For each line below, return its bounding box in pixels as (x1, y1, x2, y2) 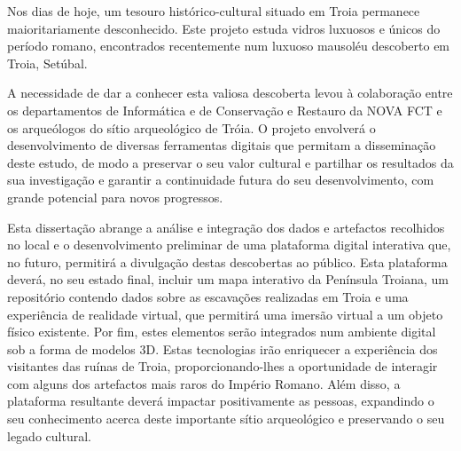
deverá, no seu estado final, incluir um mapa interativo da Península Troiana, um (7, 270, 449, 289)
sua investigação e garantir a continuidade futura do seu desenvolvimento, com (7, 170, 434, 189)
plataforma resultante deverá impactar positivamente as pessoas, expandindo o (7, 392, 434, 410)
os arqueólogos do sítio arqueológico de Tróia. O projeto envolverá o (7, 118, 376, 137)
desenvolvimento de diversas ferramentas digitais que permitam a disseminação (7, 136, 436, 154)
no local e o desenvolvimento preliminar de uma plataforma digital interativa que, (7, 235, 451, 254)
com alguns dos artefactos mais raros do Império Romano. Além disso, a (7, 374, 401, 392)
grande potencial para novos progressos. (7, 187, 223, 206)
